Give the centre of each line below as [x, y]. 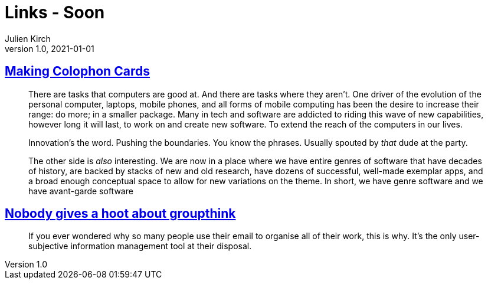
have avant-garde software [81, 191]
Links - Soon [55, 12]
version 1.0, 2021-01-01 [50, 48]
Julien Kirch [28, 38]
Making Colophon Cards [77, 71]
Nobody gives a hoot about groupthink [120, 214]
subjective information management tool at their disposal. [140, 246]
